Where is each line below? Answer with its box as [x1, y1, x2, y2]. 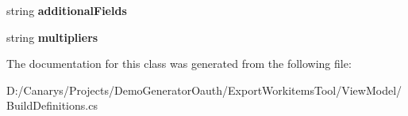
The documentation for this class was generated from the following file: [6, 55, 352, 72]
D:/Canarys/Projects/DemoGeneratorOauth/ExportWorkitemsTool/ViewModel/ [6, 81, 402, 98]
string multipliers [6, 28, 98, 45]
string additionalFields [6, 2, 127, 18]
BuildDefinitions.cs [6, 97, 98, 114]
